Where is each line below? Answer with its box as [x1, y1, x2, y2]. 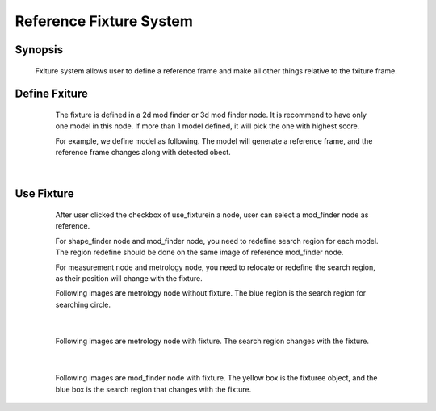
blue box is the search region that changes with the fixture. [55, 384, 252, 394]
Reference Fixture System [15, 12, 194, 30]
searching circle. [55, 300, 111, 309]
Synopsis [15, 43, 64, 57]
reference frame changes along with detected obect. [55, 148, 232, 157]
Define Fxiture [15, 87, 88, 101]
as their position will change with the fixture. [55, 273, 203, 283]
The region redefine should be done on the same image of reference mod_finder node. [55, 247, 344, 258]
